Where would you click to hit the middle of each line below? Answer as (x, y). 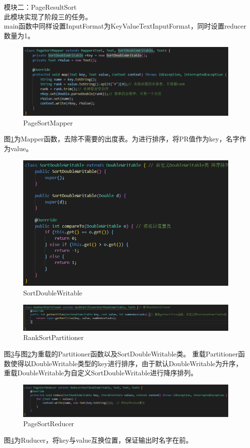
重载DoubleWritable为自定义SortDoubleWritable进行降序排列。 (101, 373)
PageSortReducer (49, 424)
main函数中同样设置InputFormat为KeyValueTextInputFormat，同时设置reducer (125, 26)
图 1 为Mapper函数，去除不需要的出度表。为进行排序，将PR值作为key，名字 (122, 139)
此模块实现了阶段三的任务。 (48, 16)
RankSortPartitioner (53, 337)
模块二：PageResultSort (40, 7)
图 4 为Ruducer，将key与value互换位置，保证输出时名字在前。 (98, 440)
